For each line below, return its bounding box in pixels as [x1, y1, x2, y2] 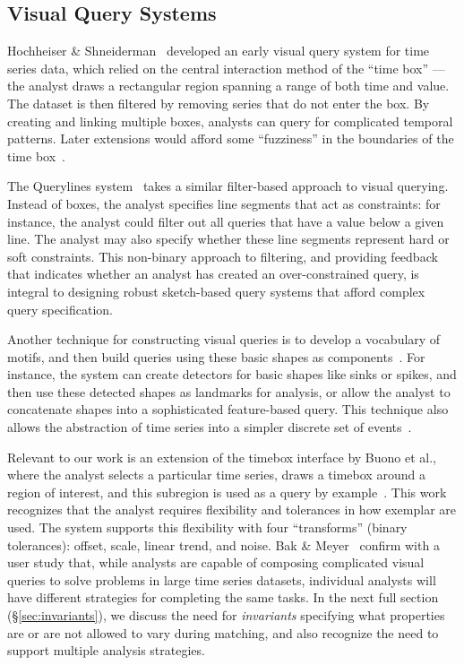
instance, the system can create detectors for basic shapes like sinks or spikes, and [7, 365, 457, 384]
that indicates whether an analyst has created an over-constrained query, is [7, 264, 419, 283]
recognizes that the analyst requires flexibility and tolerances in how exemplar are [7, 500, 457, 519]
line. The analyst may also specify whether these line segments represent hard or [7, 229, 450, 248]
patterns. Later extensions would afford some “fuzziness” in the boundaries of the [7, 129, 454, 148]
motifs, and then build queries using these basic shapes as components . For [7, 347, 425, 366]
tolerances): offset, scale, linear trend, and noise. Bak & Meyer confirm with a [7, 535, 440, 554]
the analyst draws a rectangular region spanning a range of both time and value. [7, 76, 450, 95]
